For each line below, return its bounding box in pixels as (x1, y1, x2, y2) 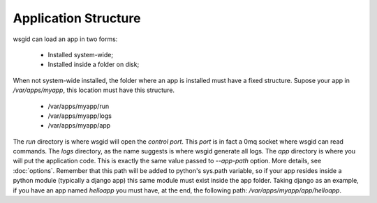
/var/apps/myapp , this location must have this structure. (13, 86, 175, 94)
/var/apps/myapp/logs (47, 112, 112, 120)
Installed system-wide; (47, 50, 114, 59)
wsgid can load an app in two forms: (13, 35, 118, 43)
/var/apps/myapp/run (47, 102, 110, 110)
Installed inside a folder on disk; (47, 60, 140, 69)
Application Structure (13, 10, 141, 26)
